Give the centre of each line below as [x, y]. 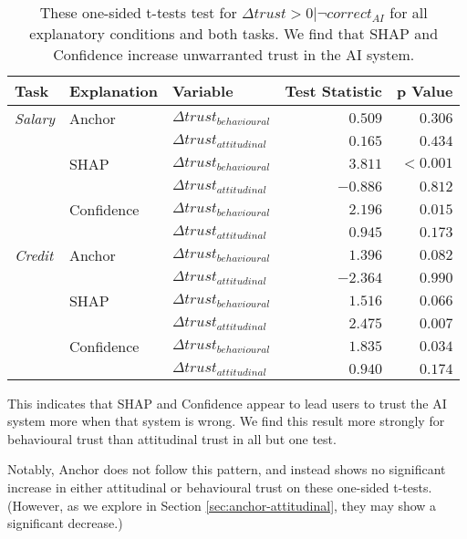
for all [409, 12]
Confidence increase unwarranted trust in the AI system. [234, 54]
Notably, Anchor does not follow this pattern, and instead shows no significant [227, 469]
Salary [35, 118]
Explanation [113, 91]
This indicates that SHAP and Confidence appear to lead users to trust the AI [227, 403]
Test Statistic [333, 91]
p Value [425, 91]
